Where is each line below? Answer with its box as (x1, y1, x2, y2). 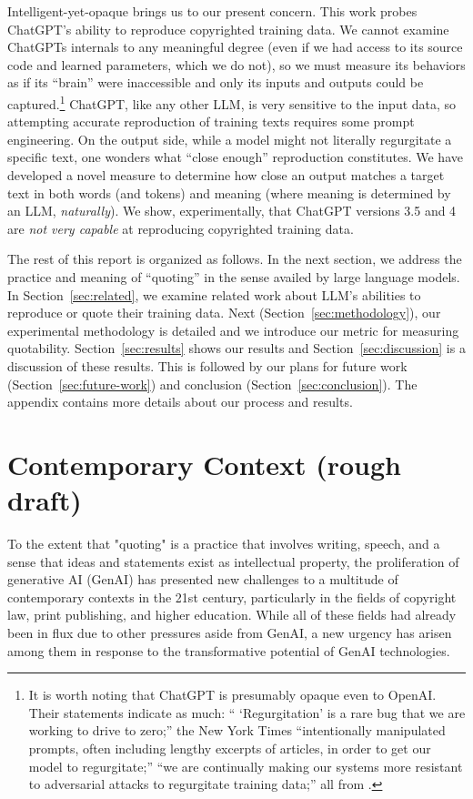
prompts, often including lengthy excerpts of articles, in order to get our (28, 738, 431, 757)
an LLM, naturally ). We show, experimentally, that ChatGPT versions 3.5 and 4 (7, 201, 457, 220)
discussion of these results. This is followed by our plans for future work (7, 356, 408, 375)
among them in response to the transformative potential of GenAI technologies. (7, 641, 450, 660)
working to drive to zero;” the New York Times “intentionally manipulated (28, 721, 446, 740)
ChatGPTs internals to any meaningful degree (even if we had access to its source (7, 37, 463, 56)
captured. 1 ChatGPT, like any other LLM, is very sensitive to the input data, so (7, 91, 457, 113)
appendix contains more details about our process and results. (7, 392, 353, 411)
